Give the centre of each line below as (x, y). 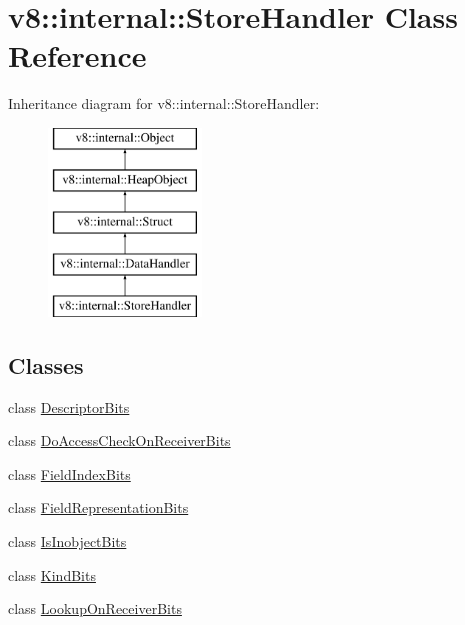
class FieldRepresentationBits (98, 507)
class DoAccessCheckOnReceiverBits (119, 440)
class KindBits (52, 574)
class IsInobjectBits (67, 541)
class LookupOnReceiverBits (95, 608)
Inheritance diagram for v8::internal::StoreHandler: (164, 103)
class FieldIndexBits (69, 473)
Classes (46, 364)
